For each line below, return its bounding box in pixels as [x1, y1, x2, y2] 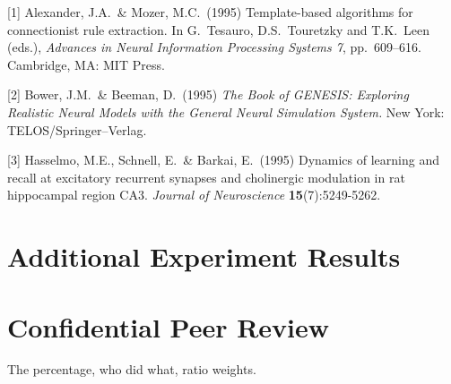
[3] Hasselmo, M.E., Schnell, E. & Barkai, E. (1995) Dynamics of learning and [7, 150, 439, 169]
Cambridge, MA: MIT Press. [7, 55, 165, 73]
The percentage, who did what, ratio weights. [7, 360, 256, 379]
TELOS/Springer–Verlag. [7, 120, 147, 139]
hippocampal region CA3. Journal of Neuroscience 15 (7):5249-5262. [7, 185, 381, 204]
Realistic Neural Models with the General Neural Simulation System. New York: [7, 102, 445, 121]
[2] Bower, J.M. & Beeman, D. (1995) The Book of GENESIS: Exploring [7, 85, 409, 104]
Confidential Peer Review [7, 308, 330, 345]
